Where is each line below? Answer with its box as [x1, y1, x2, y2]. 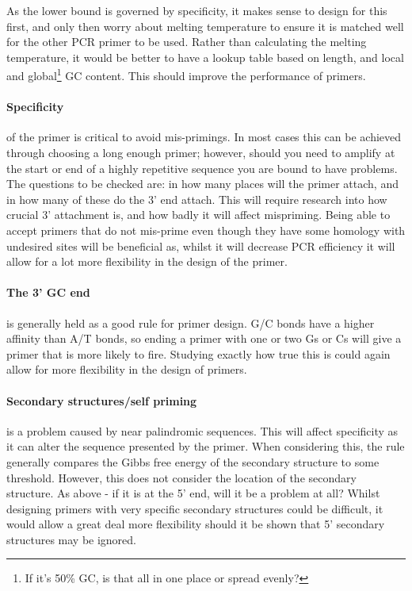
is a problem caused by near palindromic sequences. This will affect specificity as [6, 422, 399, 439]
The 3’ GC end [6, 284, 90, 301]
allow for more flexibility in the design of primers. [6, 361, 247, 378]
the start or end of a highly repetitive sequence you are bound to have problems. [6, 159, 398, 176]
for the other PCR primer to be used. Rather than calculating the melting [6, 33, 367, 50]
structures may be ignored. [6, 531, 136, 547]
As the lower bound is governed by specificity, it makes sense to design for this [6, 2, 387, 18]
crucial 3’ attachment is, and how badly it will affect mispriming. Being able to [6, 206, 391, 223]
